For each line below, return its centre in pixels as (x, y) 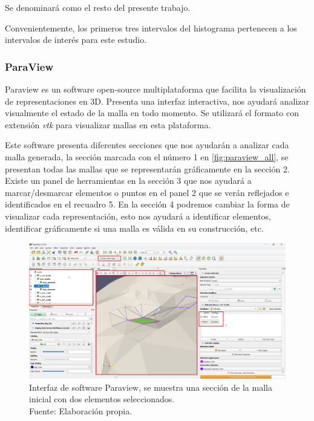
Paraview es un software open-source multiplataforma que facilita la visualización (155, 89)
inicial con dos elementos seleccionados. (102, 399)
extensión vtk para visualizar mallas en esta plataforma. (108, 124)
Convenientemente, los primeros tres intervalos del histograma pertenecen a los (151, 28)
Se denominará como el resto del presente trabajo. (98, 7)
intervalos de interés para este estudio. (76, 40)
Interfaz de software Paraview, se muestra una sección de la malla (151, 387)
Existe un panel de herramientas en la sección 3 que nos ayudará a (128, 181)
